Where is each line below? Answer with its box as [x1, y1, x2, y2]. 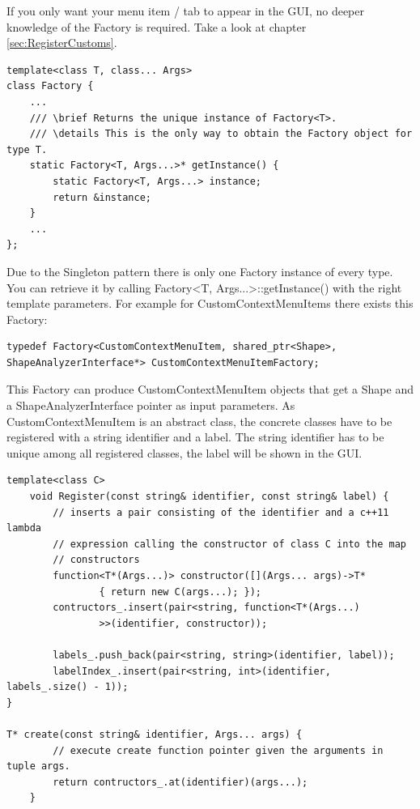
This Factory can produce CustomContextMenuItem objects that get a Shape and [6, 381, 414, 398]
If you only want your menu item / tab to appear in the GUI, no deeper [6, 2, 364, 19]
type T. [6, 143, 48, 155]
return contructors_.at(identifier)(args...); [53, 776, 308, 788]
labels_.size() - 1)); [6, 681, 129, 693]
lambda [6, 522, 41, 534]
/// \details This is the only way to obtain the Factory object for [29, 128, 413, 140]
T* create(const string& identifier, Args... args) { [6, 728, 303, 740]
